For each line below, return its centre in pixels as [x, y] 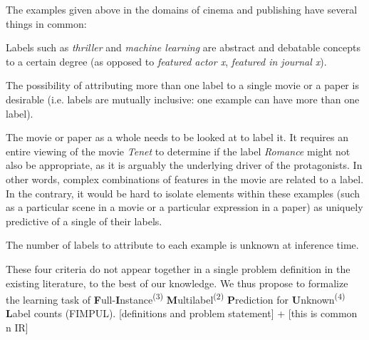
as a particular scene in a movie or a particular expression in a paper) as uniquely [184, 207]
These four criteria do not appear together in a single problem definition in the [178, 268]
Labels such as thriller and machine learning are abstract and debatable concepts [183, 47]
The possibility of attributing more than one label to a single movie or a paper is [182, 85]
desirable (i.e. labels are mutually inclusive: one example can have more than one [183, 99]
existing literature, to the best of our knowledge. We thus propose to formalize [177, 283]
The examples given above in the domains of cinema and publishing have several [182, 9]
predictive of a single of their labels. [84, 221]
